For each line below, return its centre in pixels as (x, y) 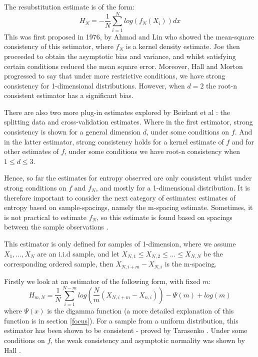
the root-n (221, 85)
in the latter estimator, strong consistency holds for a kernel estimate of (114, 141)
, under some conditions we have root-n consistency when (152, 151)
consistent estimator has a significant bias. (69, 95)
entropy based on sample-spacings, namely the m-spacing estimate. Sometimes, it (128, 207)
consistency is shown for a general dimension (72, 132)
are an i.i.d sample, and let (78, 253)
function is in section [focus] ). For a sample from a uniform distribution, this (121, 320)
